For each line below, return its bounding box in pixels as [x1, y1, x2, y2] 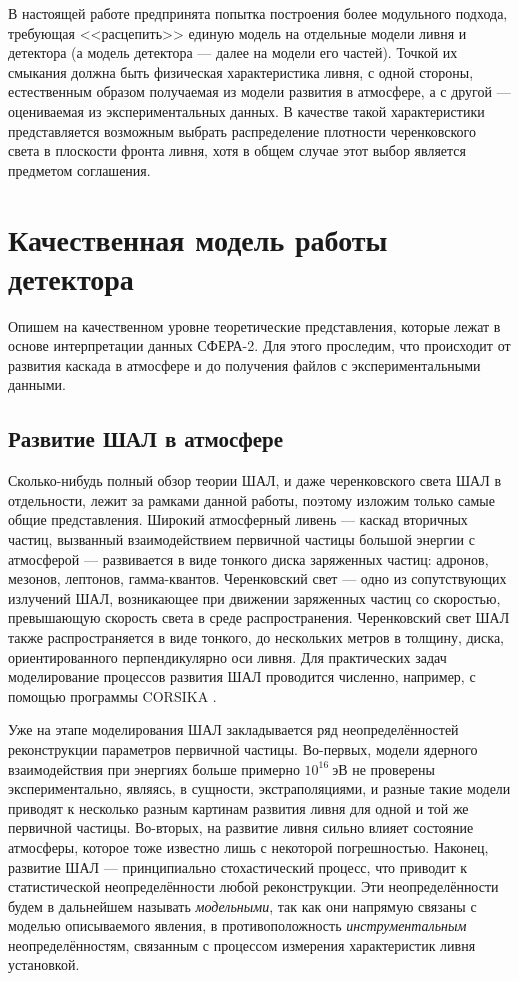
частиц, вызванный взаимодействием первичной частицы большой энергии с [8, 529, 475, 550]
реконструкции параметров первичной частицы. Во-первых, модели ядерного [8, 738, 478, 759]
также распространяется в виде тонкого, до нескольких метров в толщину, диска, [8, 626, 505, 647]
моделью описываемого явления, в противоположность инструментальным [8, 915, 467, 936]
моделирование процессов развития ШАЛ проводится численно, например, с [8, 666, 476, 687]
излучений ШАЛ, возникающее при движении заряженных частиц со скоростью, [8, 587, 501, 608]
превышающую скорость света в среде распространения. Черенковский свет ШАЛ [8, 607, 510, 628]
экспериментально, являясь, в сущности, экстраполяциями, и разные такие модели [8, 778, 511, 799]
